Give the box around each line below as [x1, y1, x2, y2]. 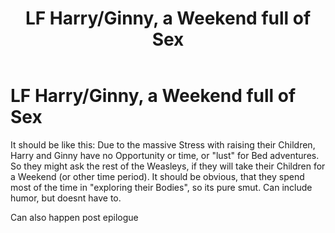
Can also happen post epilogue [10, 211, 139, 223]
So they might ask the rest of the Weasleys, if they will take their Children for [10, 160, 326, 172]
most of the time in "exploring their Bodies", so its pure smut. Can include [10, 181, 313, 193]
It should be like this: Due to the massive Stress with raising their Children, [10, 138, 316, 151]
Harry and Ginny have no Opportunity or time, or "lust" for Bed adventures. [10, 149, 320, 161]
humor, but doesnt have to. [10, 192, 122, 204]
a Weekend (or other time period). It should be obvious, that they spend [10, 170, 305, 182]
